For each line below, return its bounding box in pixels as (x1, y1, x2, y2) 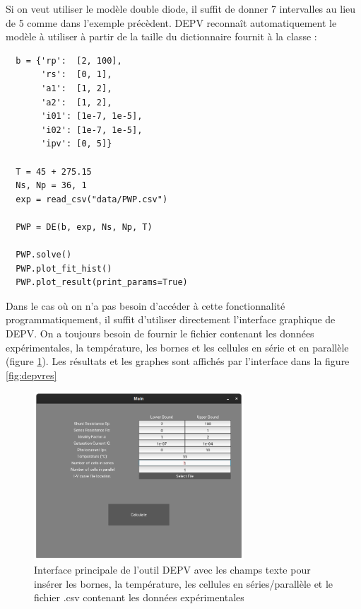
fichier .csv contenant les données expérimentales (34, 590, 244, 605)
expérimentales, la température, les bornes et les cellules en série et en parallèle (6, 340, 349, 354)
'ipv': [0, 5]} (41, 139, 112, 149)
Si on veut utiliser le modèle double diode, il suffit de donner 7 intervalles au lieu (6, 1, 356, 16)
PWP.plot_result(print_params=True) (16, 277, 188, 288)
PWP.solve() (16, 250, 72, 260)
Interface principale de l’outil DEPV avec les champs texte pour (34, 562, 311, 577)
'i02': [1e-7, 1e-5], (41, 124, 143, 135)
